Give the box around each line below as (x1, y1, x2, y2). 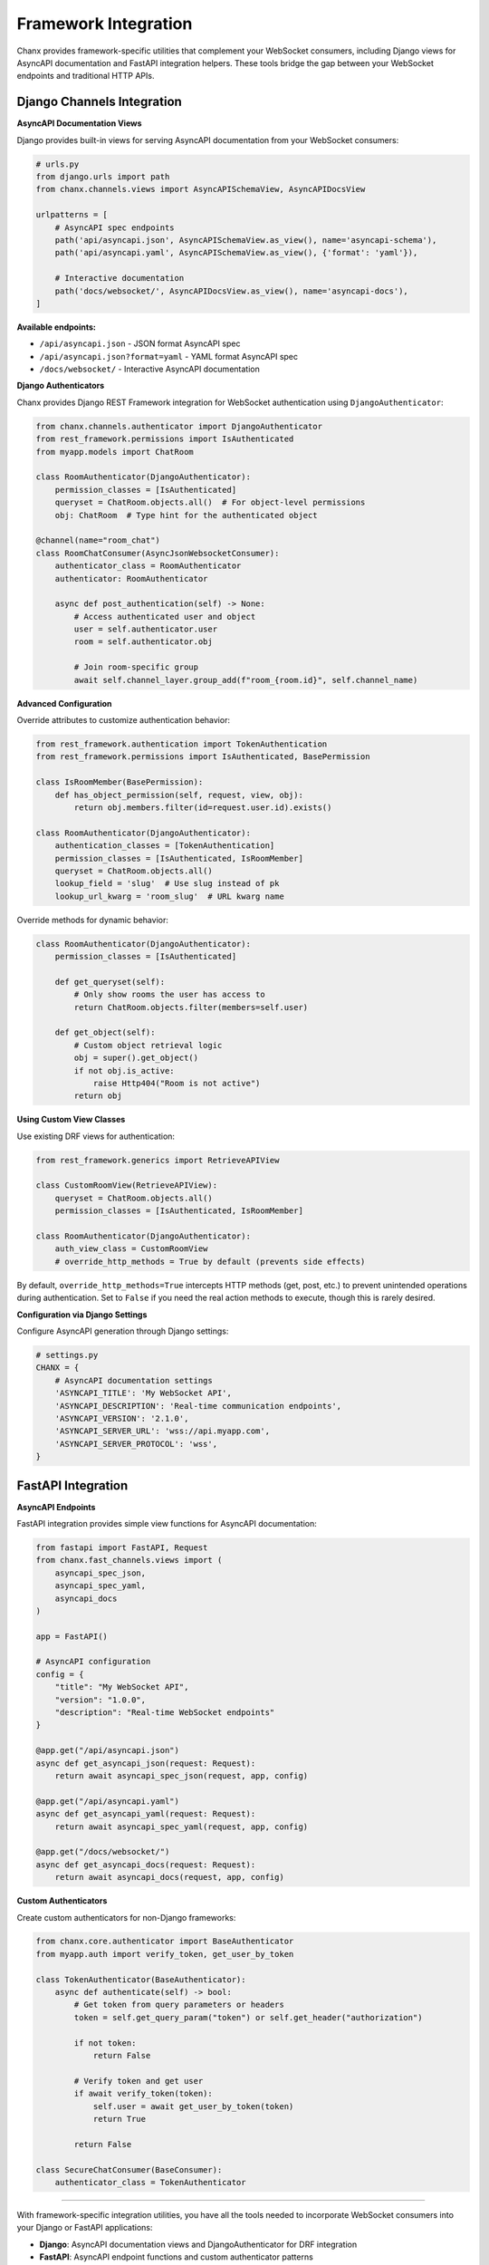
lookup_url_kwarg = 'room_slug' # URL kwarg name (54, 891, 284, 901)
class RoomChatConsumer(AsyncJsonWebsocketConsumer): (35, 548, 280, 558)
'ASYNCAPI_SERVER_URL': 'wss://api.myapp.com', (54, 1426, 271, 1436)
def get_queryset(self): (54, 977, 166, 987)
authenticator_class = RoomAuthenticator (54, 561, 242, 571)
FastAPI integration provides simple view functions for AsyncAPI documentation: (16, 1518, 317, 1528)
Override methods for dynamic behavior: (16, 914, 169, 925)
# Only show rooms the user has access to (73, 989, 266, 1000)
